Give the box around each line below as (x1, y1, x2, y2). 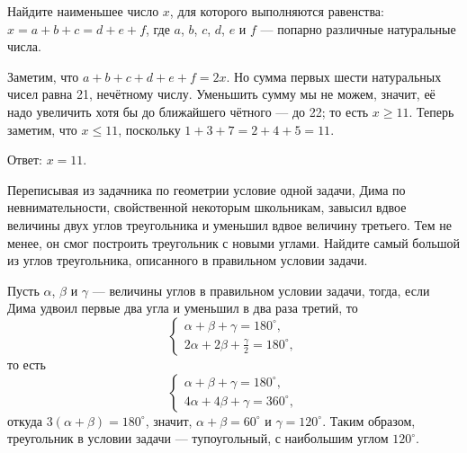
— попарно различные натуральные (260, 19, 456, 38)
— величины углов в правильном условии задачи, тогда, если (92, 280, 430, 299)
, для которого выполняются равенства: (169, 2, 384, 20)
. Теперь (409, 102, 454, 120)
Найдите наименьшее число (7, 2, 159, 20)
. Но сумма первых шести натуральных (226, 67, 442, 85)
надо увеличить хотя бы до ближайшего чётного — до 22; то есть (7, 102, 369, 120)
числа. (7, 37, 41, 56)
